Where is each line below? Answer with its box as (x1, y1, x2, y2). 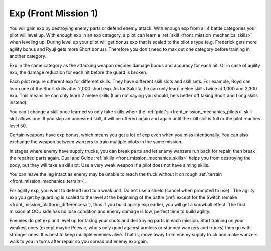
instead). (9, 99, 28, 105)
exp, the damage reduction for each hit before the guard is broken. (9, 69, 148, 75)
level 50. (9, 123, 27, 129)
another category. (9, 53, 47, 59)
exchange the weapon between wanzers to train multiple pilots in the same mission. (9, 139, 183, 145)
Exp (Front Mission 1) (9, 8, 98, 19)
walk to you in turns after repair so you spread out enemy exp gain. (9, 238, 148, 245)
